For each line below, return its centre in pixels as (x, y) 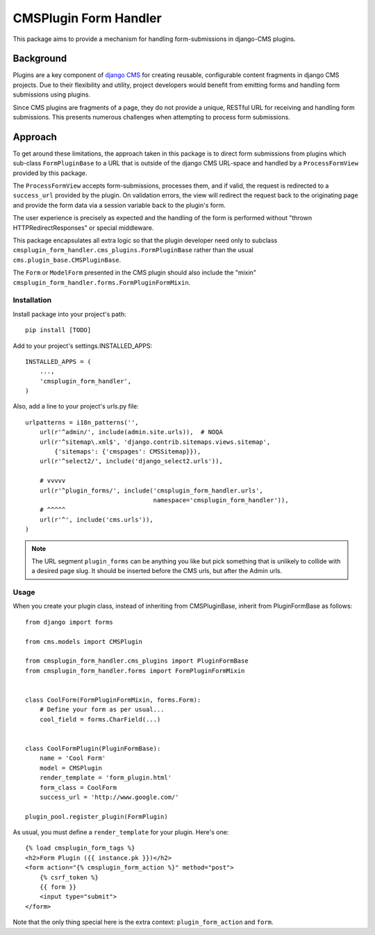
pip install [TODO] (58, 330)
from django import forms (69, 622)
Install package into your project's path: (69, 314)
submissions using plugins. (51, 94)
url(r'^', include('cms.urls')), (97, 520)
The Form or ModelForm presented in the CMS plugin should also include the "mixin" (135, 273)
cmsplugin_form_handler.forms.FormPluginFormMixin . (102, 282)
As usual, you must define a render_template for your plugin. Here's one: (121, 832)
